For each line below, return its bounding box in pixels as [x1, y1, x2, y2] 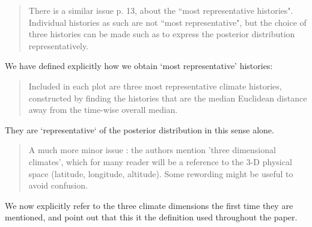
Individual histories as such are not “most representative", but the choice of [28, 16, 307, 28]
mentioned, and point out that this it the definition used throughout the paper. [5, 211, 298, 223]
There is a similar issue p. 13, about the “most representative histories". [28, 4, 293, 16]
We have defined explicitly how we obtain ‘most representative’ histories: [5, 59, 273, 72]
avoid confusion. [28, 179, 88, 192]
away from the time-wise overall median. [28, 103, 178, 116]
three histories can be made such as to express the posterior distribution [28, 28, 295, 40]
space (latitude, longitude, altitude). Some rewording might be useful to [28, 167, 293, 180]
